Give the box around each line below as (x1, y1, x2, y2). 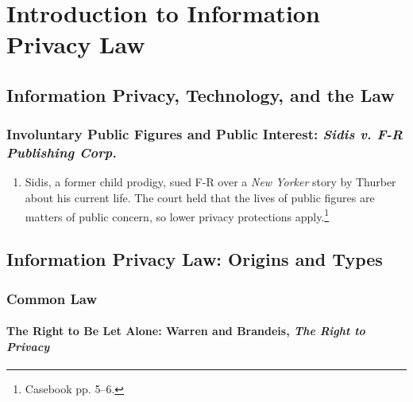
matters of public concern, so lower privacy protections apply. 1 (25, 205, 330, 224)
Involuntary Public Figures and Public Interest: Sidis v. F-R (6, 124, 403, 144)
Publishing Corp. (6, 142, 117, 162)
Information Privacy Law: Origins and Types (6, 247, 383, 271)
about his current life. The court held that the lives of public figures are (25, 189, 375, 206)
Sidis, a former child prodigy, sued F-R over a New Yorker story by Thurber (25, 174, 396, 190)
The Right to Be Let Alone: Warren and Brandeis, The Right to (6, 322, 365, 339)
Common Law (6, 288, 98, 308)
